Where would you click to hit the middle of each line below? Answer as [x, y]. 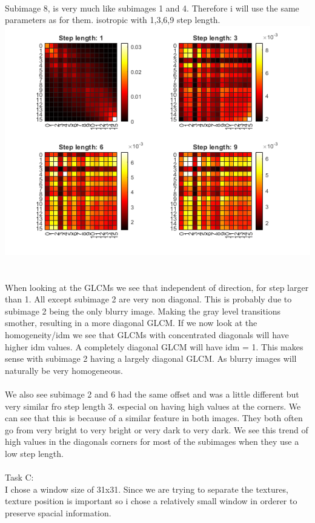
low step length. [34, 453]
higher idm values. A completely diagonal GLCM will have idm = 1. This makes [154, 346]
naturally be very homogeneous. [64, 370]
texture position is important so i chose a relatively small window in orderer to [151, 501]
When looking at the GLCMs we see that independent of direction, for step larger [157, 287]
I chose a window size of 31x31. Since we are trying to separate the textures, [147, 489]
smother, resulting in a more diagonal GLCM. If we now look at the [131, 323]
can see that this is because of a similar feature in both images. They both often [154, 418]
